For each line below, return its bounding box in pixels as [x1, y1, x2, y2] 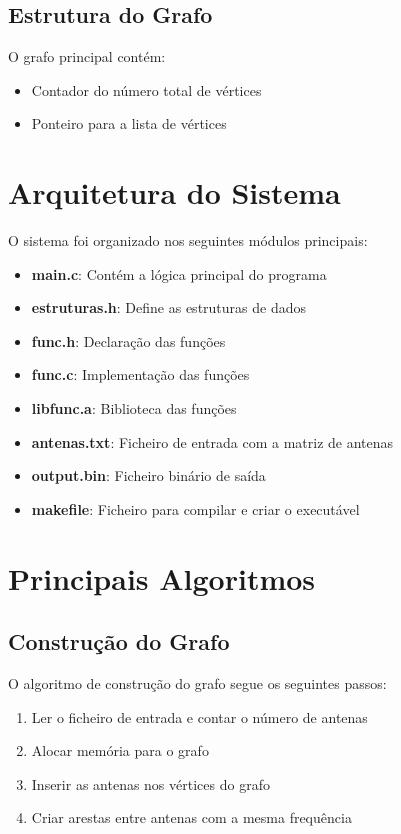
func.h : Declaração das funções [31, 330, 226, 351]
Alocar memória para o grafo [31, 740, 209, 761]
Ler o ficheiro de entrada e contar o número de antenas [31, 706, 368, 727]
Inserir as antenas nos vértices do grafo [31, 773, 270, 794]
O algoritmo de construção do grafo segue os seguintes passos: [8, 673, 387, 694]
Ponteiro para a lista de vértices [31, 113, 227, 134]
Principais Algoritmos [8, 557, 316, 598]
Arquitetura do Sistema [8, 172, 341, 213]
